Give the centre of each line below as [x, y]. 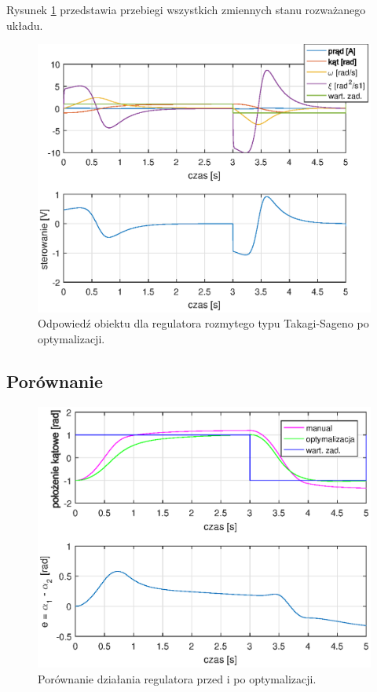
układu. [25, 25]
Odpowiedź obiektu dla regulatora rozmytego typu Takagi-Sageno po [203, 323]
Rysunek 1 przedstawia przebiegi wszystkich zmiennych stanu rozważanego [186, 9]
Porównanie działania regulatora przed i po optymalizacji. [177, 678]
